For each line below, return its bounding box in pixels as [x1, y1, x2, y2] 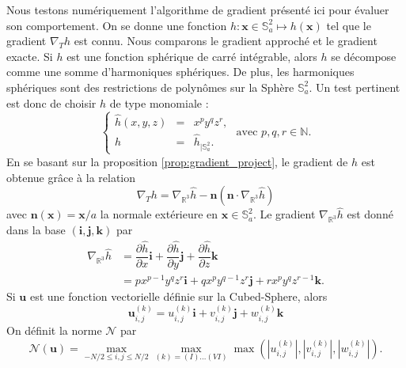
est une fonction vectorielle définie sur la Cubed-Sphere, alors [29, 288, 328, 305]
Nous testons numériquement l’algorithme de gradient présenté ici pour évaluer [6, 2, 389, 17]
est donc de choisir [6, 94, 97, 111]
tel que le [326, 17, 371, 33]
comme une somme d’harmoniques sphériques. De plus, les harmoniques [6, 63, 355, 80]
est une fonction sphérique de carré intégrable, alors [66, 47, 317, 64]
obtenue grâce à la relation [6, 169, 136, 185]
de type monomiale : [109, 94, 209, 111]
